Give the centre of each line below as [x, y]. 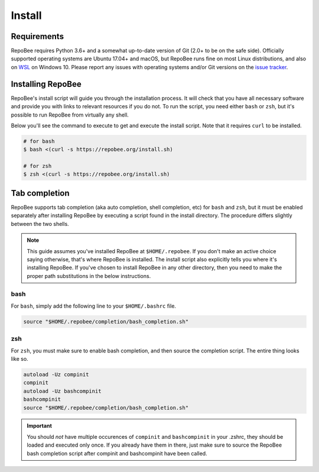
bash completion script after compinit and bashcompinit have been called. [117, 453]
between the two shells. [40, 224]
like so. [20, 358]
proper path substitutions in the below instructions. [89, 276]
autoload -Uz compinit [56, 374]
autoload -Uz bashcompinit [62, 391]
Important [40, 426]
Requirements [38, 36]
